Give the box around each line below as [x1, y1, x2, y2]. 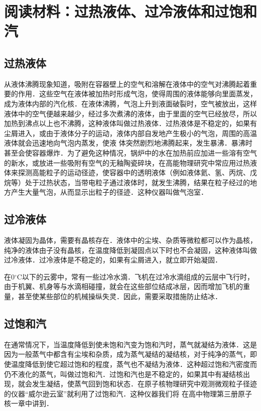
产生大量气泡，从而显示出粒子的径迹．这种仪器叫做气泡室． [11, 187, 208, 197]
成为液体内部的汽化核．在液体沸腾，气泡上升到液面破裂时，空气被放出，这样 [4, 98, 257, 108]
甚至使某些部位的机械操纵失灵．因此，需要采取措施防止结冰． [18, 291, 222, 302]
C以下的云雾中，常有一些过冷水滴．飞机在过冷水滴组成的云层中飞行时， [17, 271, 254, 282]
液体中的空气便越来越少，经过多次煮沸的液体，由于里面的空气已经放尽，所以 [4, 108, 257, 118]
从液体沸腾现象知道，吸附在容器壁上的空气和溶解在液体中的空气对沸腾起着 [4, 78, 250, 89]
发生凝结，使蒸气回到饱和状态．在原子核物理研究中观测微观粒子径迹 [32, 378, 257, 389]
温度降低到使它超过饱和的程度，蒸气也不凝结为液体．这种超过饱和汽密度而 [11, 359, 257, 369]
